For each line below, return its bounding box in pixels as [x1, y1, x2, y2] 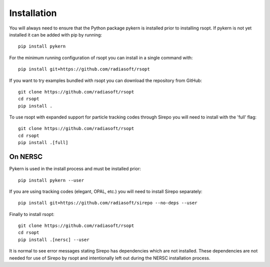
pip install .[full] [18, 140, 68, 145]
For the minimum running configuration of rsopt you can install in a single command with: [9, 54, 193, 60]
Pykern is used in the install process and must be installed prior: [9, 165, 141, 172]
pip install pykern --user [18, 177, 84, 183]
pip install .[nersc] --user [18, 236, 89, 242]
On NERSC [9, 152, 43, 161]
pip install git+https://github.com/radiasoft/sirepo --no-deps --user [18, 200, 197, 206]
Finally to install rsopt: [9, 211, 54, 217]
